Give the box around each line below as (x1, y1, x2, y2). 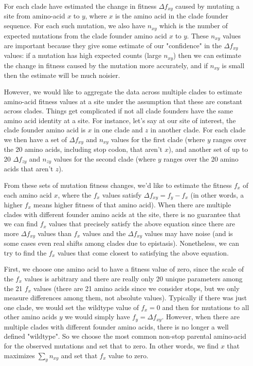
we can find (4, 219, 38, 229)
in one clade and (94, 125, 143, 135)
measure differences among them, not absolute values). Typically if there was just (4, 293, 247, 303)
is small (222, 60, 245, 70)
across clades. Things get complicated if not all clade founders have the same (4, 106, 233, 116)
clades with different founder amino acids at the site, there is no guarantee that (4, 209, 241, 219)
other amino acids (4, 311, 57, 322)
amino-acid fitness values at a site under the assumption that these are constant (4, 96, 242, 106)
